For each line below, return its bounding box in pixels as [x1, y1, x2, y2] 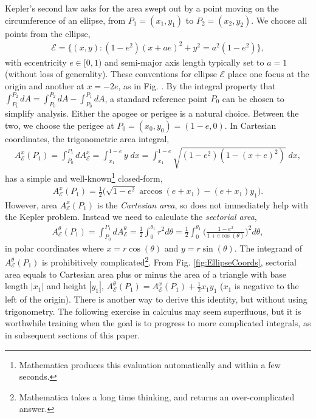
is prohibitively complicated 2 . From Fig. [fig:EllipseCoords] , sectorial [42, 254, 297, 269]
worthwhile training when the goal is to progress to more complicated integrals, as [5, 317, 311, 329]
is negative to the [234, 279, 299, 292]
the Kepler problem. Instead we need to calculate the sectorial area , [5, 210, 257, 223]
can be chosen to [222, 92, 284, 104]
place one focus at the [227, 67, 309, 80]
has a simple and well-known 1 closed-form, [5, 170, 163, 184]
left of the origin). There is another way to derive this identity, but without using [5, 293, 307, 306]
